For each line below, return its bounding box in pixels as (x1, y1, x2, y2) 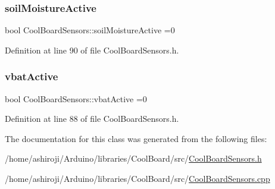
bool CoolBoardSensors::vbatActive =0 (5, 92, 147, 105)
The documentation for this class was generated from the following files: (5, 132, 267, 144)
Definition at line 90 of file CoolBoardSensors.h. (5, 43, 179, 56)
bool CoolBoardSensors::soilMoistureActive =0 (5, 24, 175, 36)
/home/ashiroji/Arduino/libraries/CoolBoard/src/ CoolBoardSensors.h (5, 152, 262, 165)
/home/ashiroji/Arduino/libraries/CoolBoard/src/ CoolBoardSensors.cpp (5, 172, 270, 184)
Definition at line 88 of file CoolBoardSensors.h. (5, 112, 179, 125)
